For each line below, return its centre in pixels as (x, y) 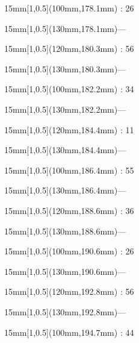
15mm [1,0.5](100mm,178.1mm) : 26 (69, 8)
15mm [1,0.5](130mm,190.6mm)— (65, 271)
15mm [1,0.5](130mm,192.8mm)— (65, 311)
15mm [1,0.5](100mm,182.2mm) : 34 (69, 89)
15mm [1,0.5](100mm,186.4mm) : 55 (69, 170)
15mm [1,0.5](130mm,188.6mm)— (65, 231)
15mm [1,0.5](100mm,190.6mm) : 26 (69, 251)
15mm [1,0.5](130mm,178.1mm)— (65, 28)
